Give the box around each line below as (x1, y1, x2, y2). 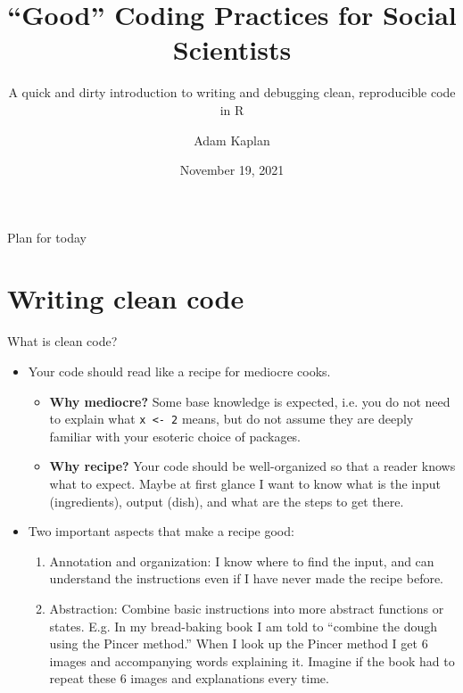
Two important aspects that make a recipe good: (28, 522, 294, 540)
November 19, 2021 (179, 161, 285, 179)
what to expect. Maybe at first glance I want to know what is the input (49, 474, 442, 493)
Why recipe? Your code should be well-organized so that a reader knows (49, 457, 456, 475)
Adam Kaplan (194, 130, 270, 149)
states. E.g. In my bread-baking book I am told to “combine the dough (49, 616, 437, 635)
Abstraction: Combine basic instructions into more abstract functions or (49, 599, 444, 617)
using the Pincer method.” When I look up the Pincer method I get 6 (49, 634, 428, 653)
